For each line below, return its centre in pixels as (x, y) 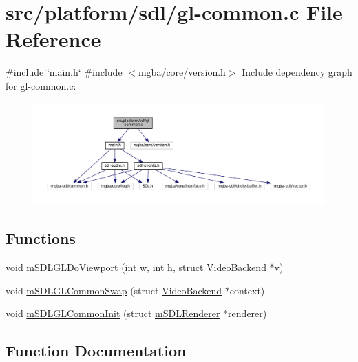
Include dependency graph (297, 72)
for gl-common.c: (41, 85)
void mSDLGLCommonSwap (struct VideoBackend (114, 290)
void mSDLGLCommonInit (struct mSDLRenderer (113, 313)
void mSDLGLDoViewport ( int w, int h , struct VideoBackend (136, 267)
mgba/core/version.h (182, 72)
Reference (53, 39)
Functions (41, 238)
